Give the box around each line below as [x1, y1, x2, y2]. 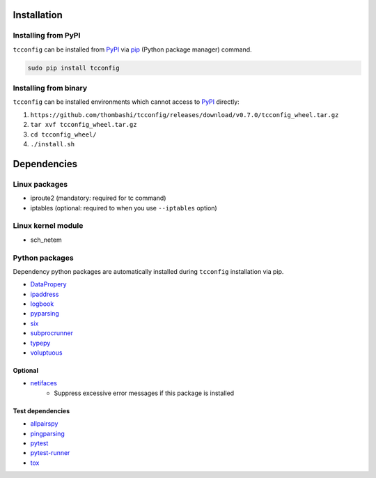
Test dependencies [13, 406, 70, 415]
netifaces [30, 379, 57, 387]
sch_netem [30, 236, 62, 244]
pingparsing [30, 429, 65, 438]
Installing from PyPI [13, 31, 81, 40]
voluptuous [30, 348, 63, 357]
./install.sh [30, 140, 75, 148]
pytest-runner [30, 449, 70, 457]
